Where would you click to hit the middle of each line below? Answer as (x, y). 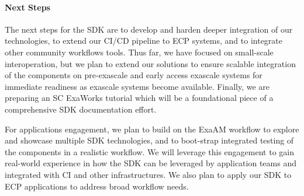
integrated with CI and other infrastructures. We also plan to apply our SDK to (148, 174)
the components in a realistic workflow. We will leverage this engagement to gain (149, 151)
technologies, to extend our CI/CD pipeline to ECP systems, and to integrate (144, 41)
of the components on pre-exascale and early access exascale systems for (134, 75)
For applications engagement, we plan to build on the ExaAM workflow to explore (152, 129)
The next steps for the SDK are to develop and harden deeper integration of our (149, 29)
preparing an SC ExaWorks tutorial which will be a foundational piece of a (139, 98)
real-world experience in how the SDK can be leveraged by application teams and (151, 163)
